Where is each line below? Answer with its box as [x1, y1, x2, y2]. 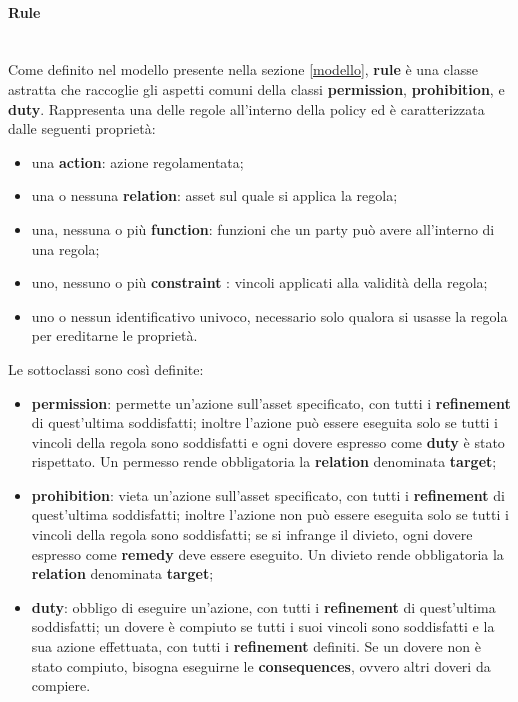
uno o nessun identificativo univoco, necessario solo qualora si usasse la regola [31, 305, 508, 326]
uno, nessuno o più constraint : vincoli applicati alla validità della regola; [31, 272, 488, 293]
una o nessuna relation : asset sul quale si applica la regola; [31, 185, 398, 206]
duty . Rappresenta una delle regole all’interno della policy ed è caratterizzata [8, 98, 485, 119]
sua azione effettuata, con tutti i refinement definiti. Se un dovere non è [31, 636, 481, 657]
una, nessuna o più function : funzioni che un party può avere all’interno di [31, 218, 495, 239]
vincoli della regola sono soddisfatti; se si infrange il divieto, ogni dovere [31, 524, 473, 545]
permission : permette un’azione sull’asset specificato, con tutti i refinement [31, 392, 511, 413]
